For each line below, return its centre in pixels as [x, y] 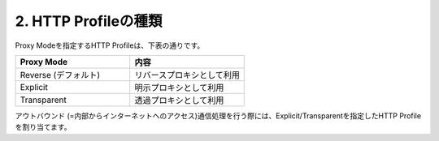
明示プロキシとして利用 [179, 88]
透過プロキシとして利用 [179, 100]
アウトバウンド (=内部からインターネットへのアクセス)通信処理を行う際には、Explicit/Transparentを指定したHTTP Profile [218, 115]
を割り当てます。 [43, 127]
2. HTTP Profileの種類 [89, 21]
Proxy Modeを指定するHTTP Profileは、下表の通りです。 [110, 45]
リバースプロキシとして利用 [187, 75]
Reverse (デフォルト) [60, 75]
